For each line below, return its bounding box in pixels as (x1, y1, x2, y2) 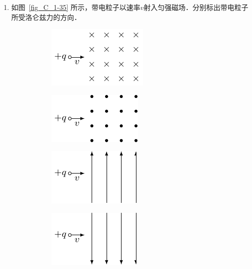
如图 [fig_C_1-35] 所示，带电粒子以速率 (11, 2, 140, 12)
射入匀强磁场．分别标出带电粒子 (143, 2, 249, 12)
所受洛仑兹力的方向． (11, 11, 81, 22)
